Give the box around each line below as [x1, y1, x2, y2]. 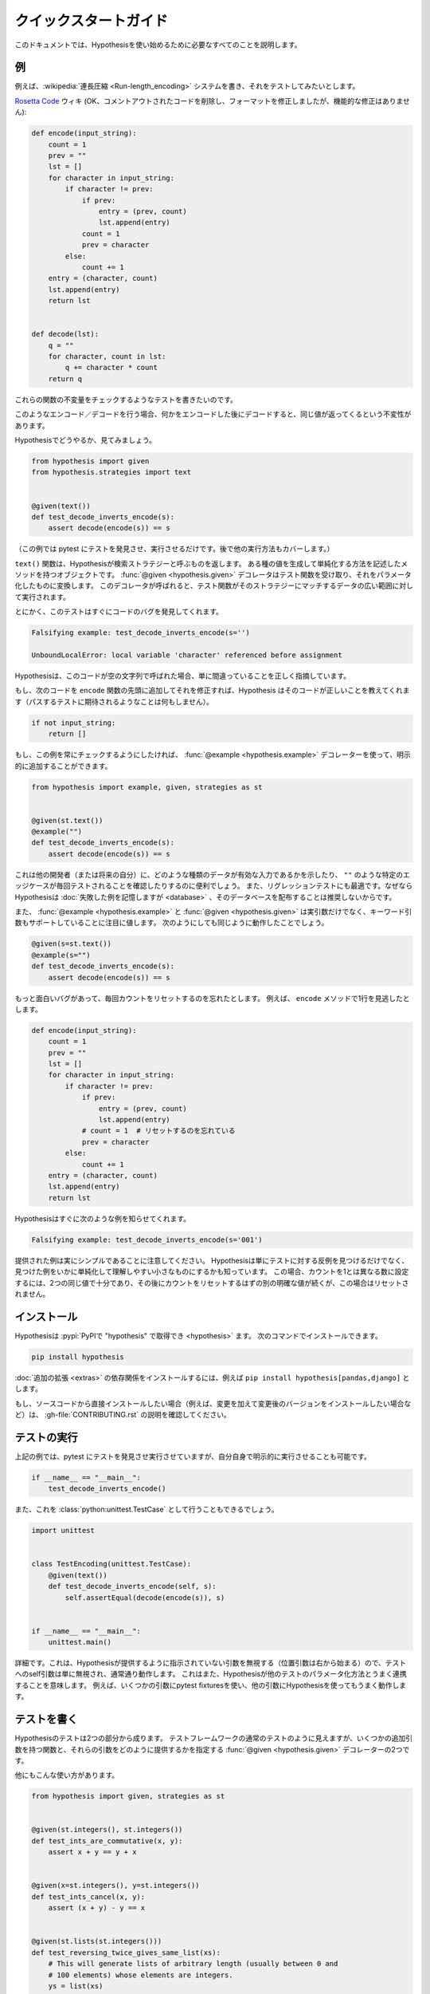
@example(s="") [31, 950, 91, 960]
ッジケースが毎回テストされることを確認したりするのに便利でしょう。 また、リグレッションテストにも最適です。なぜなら [14, 881, 413, 891]
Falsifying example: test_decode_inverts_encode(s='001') [31, 1235, 263, 1244]
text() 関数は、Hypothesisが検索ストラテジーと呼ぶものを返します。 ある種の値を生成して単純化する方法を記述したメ [14, 558, 408, 568]
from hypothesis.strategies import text [31, 467, 191, 477]
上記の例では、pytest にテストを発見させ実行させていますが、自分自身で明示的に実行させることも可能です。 [14, 1452, 372, 1461]
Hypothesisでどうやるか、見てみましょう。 [14, 435, 157, 444]
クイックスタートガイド [14, 12, 169, 30]
